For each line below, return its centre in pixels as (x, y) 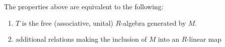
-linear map (204, 39)
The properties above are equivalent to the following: (84, 6)
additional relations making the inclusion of (81, 39)
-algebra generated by (153, 23)
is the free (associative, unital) (68, 23)
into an (169, 39)
